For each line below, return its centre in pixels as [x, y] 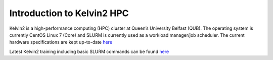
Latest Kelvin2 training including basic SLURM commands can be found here [89, 51]
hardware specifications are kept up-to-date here [61, 42]
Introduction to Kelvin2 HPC [69, 13]
